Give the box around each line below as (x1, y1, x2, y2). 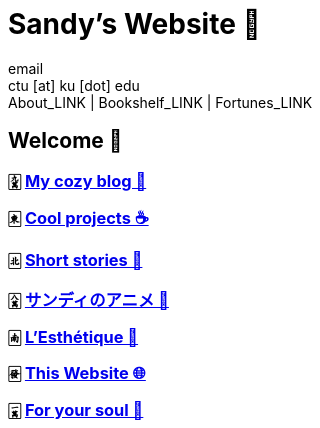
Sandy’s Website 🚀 (8, 7, 261, 41)
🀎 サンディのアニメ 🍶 (8, 289, 169, 310)
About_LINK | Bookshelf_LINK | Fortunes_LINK (8, 93, 313, 111)
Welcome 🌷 (8, 128, 123, 154)
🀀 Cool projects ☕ (8, 207, 149, 228)
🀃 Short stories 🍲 (8, 250, 143, 271)
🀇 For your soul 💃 (8, 399, 144, 420)
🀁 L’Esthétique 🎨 (8, 327, 139, 348)
